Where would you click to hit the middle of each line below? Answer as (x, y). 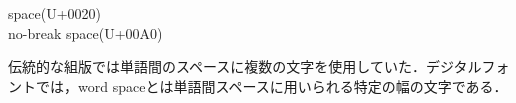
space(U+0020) (55, 13)
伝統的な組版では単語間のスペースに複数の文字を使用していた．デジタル (245, 66)
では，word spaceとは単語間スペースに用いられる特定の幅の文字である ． (271, 85)
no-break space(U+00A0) (85, 32)
